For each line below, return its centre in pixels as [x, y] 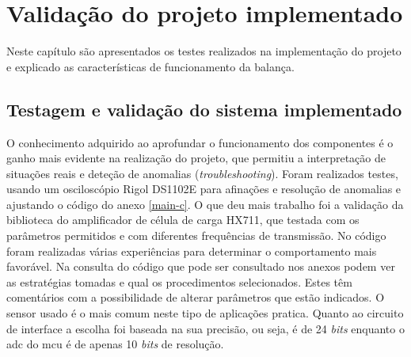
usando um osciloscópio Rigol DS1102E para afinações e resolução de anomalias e [204, 189]
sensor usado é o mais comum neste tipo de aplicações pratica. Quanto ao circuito [205, 313]
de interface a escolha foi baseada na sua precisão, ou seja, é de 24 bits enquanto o [205, 328]
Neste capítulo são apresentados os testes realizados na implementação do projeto [204, 51]
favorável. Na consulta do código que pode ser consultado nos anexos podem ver [201, 266]
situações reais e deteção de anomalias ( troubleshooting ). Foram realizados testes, [202, 173]
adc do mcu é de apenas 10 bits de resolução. [115, 344]
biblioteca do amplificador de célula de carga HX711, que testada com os [183, 220]
